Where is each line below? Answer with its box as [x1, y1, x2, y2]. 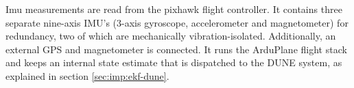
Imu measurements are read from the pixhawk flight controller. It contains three [5, 2, 342, 16]
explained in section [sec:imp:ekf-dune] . [5, 68, 169, 83]
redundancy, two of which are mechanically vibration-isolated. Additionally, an [5, 29, 336, 43]
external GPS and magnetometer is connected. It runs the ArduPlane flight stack [5, 42, 347, 56]
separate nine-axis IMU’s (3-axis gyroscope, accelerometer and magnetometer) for [5, 15, 349, 29]
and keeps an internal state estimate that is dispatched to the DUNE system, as [5, 55, 342, 70]
